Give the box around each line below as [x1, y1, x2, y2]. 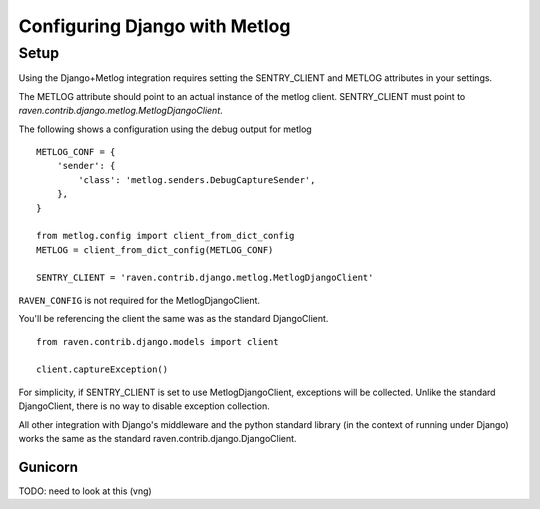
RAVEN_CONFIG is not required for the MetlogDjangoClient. [18, 294, 260, 306]
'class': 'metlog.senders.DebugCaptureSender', [78, 174, 316, 185]
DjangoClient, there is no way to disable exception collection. [18, 400, 270, 412]
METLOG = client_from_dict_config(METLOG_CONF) [36, 244, 274, 255]
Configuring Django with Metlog [18, 15, 291, 37]
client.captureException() [36, 364, 169, 375]
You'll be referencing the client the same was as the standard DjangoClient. [18, 313, 329, 325]
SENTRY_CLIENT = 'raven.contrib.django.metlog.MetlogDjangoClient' [36, 272, 374, 284]
